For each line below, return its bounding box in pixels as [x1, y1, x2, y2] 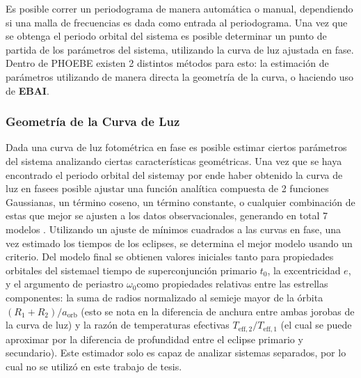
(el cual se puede [280, 317, 352, 332]
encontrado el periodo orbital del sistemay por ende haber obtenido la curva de [6, 167, 343, 182]
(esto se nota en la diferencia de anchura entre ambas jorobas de [81, 304, 355, 318]
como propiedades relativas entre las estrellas [136, 276, 328, 291]
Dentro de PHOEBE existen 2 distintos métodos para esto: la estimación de [6, 56, 329, 70]
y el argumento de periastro [6, 276, 124, 291]
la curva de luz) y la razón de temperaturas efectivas [6, 317, 230, 332]
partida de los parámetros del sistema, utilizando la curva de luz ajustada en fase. [6, 42, 354, 56]
